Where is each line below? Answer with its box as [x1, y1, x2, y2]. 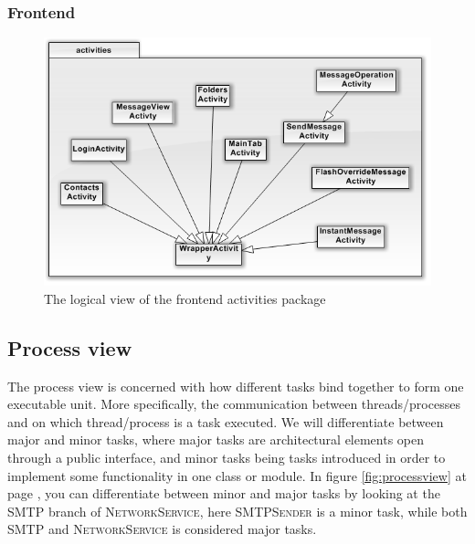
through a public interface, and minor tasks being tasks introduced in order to [7, 448, 446, 467]
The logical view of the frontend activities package [44, 288, 326, 308]
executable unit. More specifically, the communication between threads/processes [7, 394, 460, 413]
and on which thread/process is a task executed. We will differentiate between [7, 412, 444, 431]
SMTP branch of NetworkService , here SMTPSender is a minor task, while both [7, 501, 468, 520]
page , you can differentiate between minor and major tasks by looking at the [7, 484, 440, 503]
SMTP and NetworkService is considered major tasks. [7, 519, 317, 539]
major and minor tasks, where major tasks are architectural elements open [7, 430, 425, 449]
